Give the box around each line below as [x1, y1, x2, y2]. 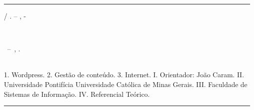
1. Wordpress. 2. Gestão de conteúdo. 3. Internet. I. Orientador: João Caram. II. [4, 69, 244, 80]
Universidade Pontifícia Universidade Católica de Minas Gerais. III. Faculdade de [4, 79, 248, 89]
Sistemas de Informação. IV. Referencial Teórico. [4, 88, 150, 99]
